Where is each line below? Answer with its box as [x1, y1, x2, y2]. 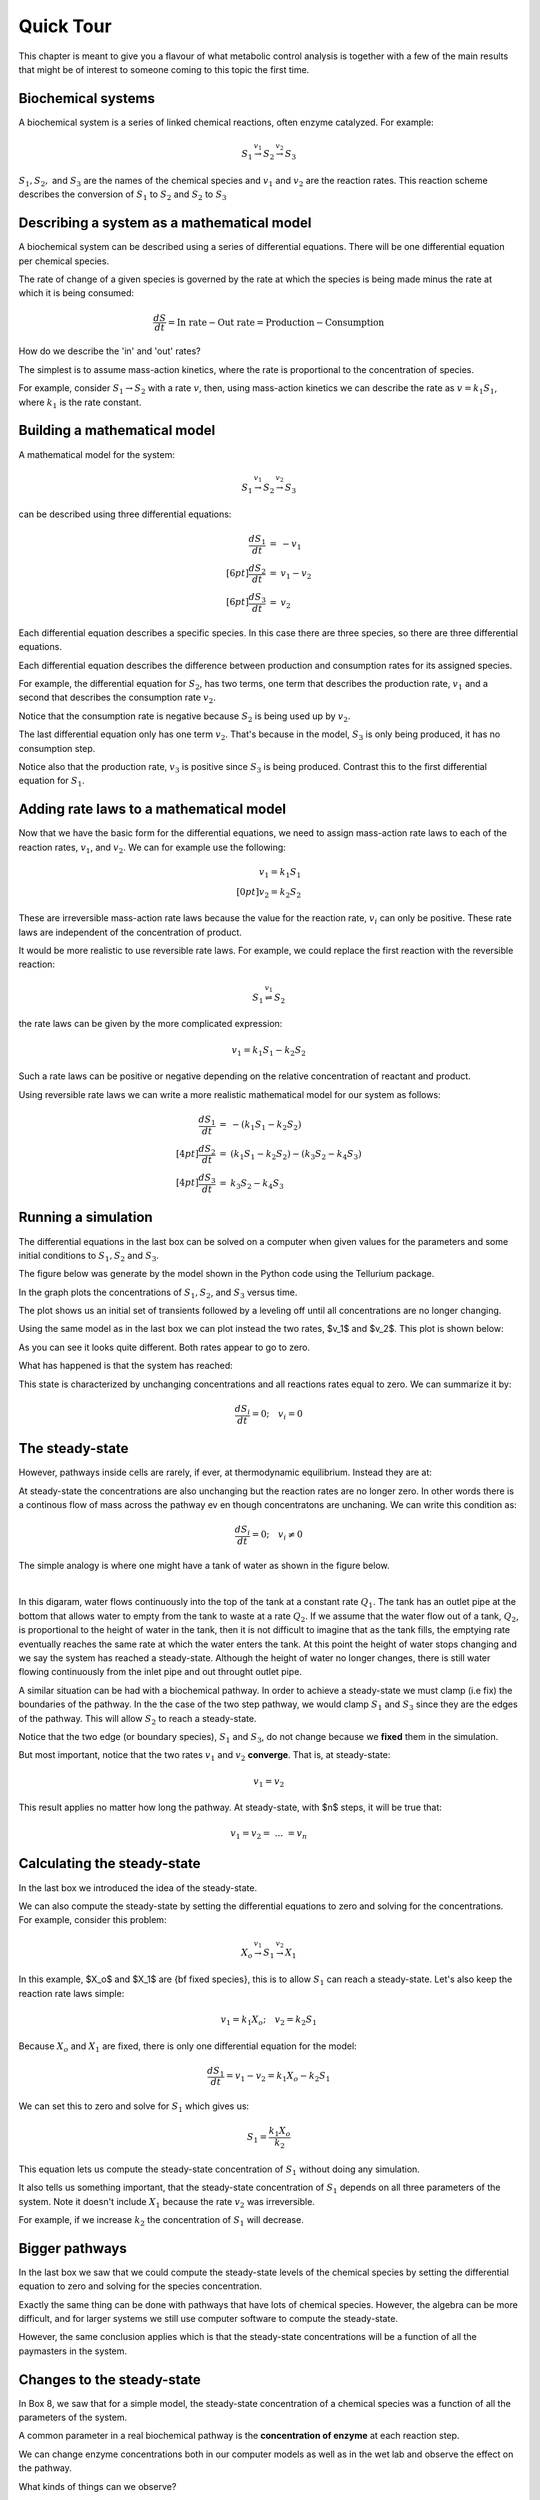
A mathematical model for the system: [18, 448, 175, 460]
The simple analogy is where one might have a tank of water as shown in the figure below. [18, 1559, 390, 1571]
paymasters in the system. [18, 2345, 128, 2357]
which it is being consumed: [18, 287, 135, 299]
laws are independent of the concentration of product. [18, 926, 242, 938]
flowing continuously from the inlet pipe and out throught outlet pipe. [18, 1666, 302, 1678]
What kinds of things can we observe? [18, 2480, 177, 2492]
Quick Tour [18, 15, 112, 37]
